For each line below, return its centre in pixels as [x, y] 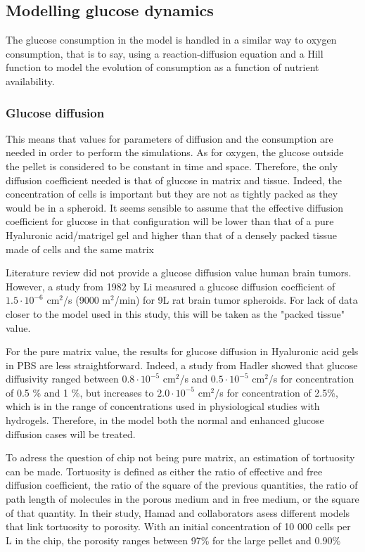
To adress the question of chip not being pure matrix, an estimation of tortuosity [180, 457]
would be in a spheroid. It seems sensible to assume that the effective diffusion [175, 207]
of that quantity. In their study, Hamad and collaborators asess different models [178, 512]
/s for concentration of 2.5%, [276, 392]
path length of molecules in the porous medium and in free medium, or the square [182, 499]
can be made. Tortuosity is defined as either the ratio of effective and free [164, 471]
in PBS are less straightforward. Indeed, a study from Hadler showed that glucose [182, 365]
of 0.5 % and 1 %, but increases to [80, 392]
